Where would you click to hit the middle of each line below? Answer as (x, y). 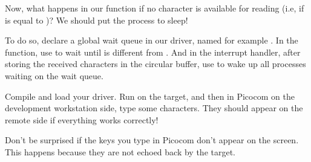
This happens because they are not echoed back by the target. (120, 151)
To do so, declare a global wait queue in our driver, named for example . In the (152, 40)
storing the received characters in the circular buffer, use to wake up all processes (155, 64)
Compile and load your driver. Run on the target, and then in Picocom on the (150, 96)
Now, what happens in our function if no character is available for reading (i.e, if (155, 8)
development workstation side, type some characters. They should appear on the (154, 108)
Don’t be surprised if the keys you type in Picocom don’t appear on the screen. (152, 140)
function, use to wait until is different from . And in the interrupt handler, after (153, 52)
